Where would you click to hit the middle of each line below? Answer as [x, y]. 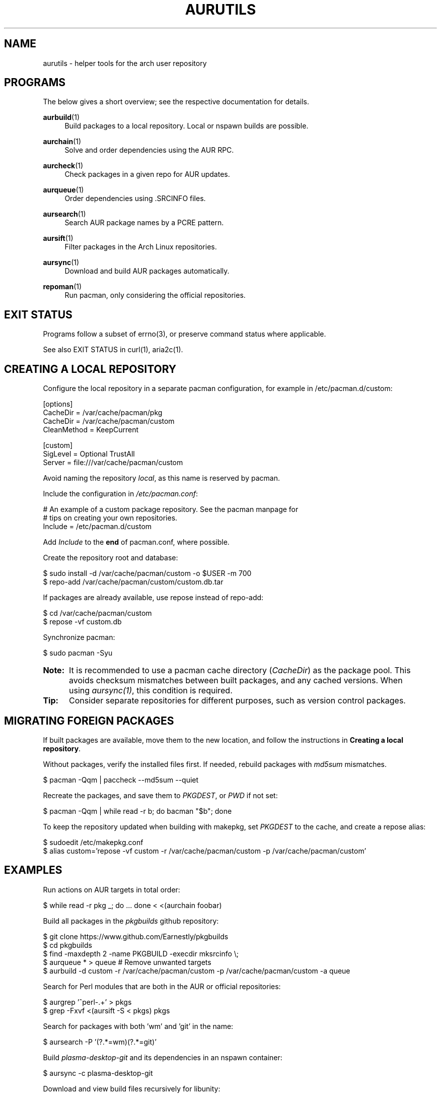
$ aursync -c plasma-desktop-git [98, 1073]
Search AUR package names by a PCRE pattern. [144, 223]
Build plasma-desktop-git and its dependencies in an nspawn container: [163, 1057]
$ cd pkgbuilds [67, 945]
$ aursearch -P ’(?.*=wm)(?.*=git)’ [100, 1042]
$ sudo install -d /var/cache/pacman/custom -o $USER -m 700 [147, 573]
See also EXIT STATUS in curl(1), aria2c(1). [113, 350]
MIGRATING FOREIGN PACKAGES [89, 721]
